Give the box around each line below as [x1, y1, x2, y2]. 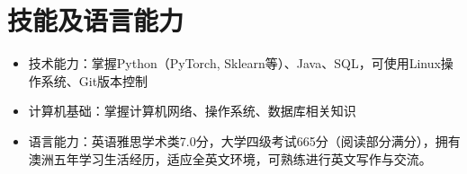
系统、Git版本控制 [40, 71, 148, 90]
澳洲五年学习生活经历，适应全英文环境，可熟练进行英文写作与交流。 [28, 149, 432, 168]
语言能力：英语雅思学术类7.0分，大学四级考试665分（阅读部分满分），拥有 [28, 131, 461, 150]
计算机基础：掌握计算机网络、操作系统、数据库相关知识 [28, 101, 356, 120]
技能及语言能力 [7, 2, 184, 39]
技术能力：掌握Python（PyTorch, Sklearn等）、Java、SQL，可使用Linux [28, 54, 441, 73]
